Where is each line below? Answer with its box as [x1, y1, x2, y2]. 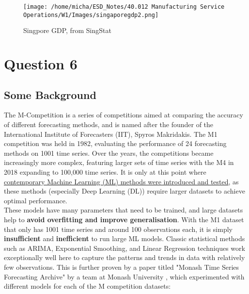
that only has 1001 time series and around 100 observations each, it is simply [4, 224, 233, 234]
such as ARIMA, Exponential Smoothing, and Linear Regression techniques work [4, 243, 245, 253]
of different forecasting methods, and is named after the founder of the [4, 119, 214, 130]
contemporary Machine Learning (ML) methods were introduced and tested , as [4, 176, 239, 186]
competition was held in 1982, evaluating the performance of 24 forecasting [4, 138, 227, 148]
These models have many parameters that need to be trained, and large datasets [4, 205, 243, 215]
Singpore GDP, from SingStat [23, 25, 111, 35]
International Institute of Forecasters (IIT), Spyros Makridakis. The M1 [4, 129, 218, 139]
